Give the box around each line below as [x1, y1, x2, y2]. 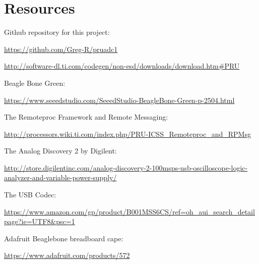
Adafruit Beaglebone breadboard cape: [4, 233, 123, 243]
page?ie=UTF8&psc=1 [4, 216, 75, 227]
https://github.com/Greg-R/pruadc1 [4, 43, 118, 54]
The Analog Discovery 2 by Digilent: [4, 145, 117, 156]
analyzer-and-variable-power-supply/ [4, 172, 117, 183]
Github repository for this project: [4, 27, 110, 37]
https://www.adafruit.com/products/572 [4, 250, 130, 260]
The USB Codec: [4, 189, 56, 200]
